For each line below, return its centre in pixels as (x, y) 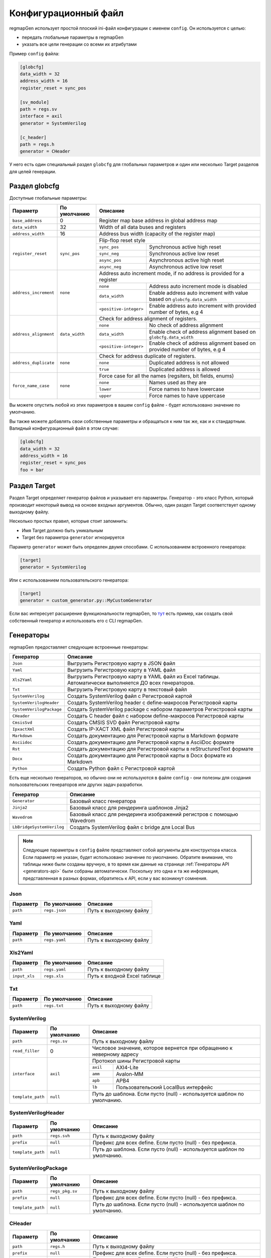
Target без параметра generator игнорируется (73, 537)
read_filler (26, 1051)
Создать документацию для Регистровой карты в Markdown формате (153, 736)
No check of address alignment (186, 326)
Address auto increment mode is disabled (198, 286)
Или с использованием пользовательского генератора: (69, 580)
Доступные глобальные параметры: (48, 198)
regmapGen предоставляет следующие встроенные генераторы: (79, 647)
